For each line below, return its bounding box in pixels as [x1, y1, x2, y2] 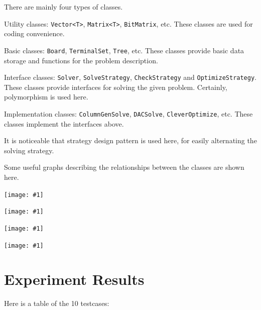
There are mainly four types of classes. [4, 2, 123, 12]
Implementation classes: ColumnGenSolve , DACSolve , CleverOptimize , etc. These [4, 108, 253, 119]
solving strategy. [4, 145, 54, 155]
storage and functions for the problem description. [4, 55, 158, 65]
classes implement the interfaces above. [4, 118, 124, 129]
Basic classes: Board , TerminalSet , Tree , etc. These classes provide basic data [4, 45, 244, 55]
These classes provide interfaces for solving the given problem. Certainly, [4, 81, 227, 92]
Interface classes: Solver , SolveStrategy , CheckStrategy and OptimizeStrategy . [4, 72, 256, 82]
